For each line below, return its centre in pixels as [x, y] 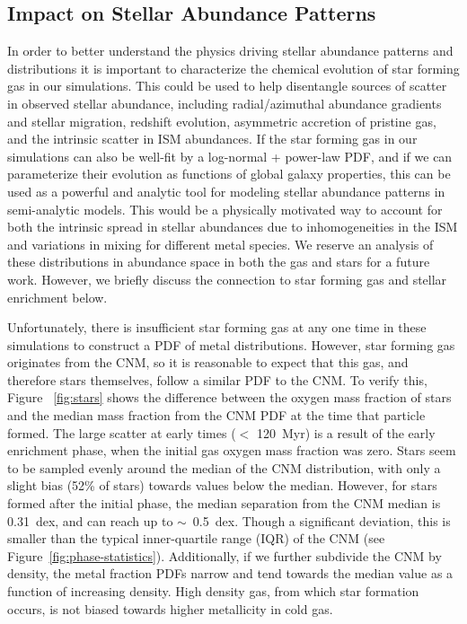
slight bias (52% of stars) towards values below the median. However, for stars [222, 485]
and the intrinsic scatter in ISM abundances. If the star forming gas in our [212, 139]
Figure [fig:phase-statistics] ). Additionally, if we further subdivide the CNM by [225, 555]
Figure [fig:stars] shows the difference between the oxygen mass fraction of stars [229, 397]
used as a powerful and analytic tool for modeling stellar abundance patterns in [226, 191]
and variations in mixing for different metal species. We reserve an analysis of [220, 244]
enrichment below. [57, 297]
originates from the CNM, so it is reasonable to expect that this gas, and [208, 362]
